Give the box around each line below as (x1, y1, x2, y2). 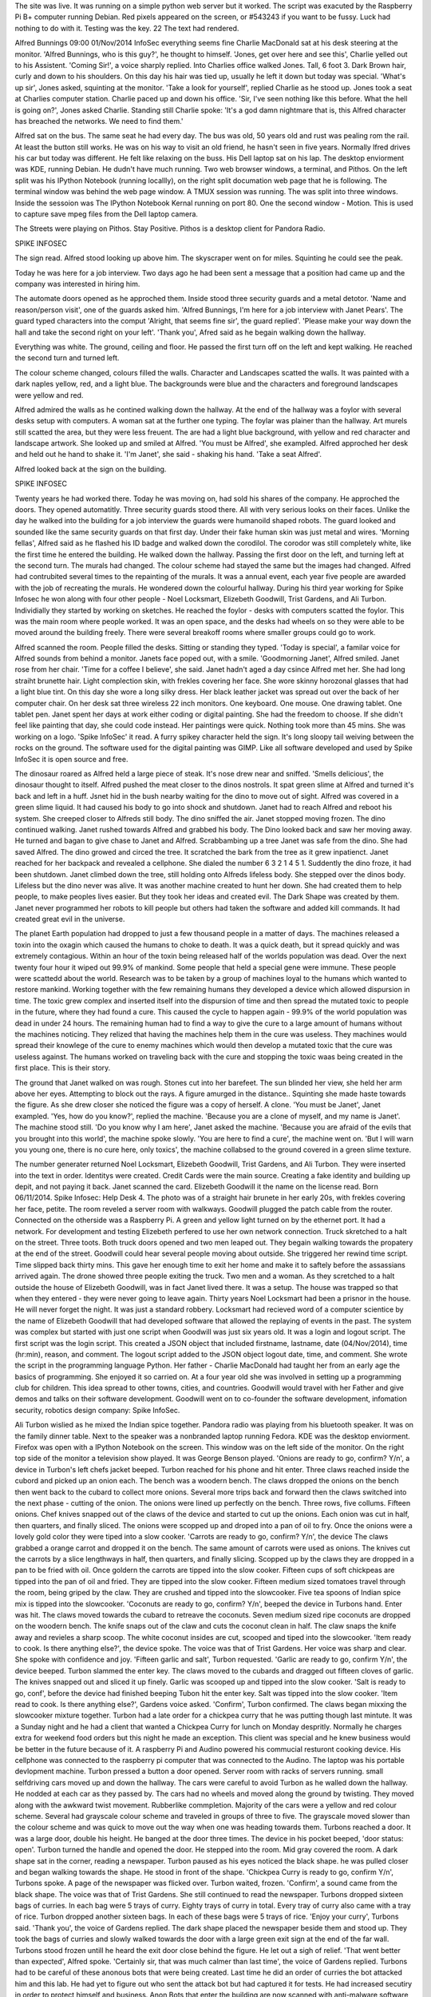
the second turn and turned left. (14, 353, 120, 363)
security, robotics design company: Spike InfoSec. (14, 1405, 180, 1415)
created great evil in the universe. (14, 915, 125, 924)
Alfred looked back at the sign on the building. (14, 464, 167, 474)
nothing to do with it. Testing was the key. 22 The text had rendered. (14, 23, 239, 33)
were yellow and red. (14, 390, 84, 399)
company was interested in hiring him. (14, 279, 140, 288)
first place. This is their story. (14, 1063, 111, 1073)
